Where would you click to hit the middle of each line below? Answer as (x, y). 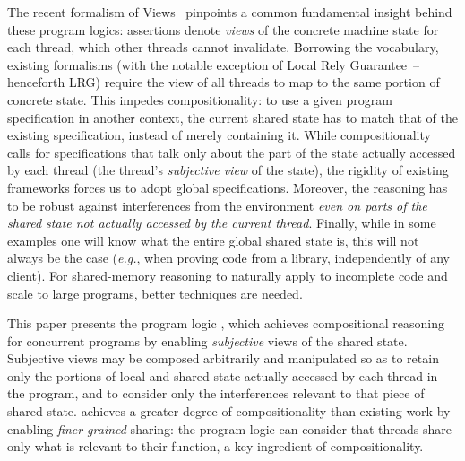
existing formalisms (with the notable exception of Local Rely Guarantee (207, 64)
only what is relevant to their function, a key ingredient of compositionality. (215, 446)
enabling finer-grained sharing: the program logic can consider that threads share (229, 428)
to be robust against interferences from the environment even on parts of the (217, 205)
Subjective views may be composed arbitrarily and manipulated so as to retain (223, 358)
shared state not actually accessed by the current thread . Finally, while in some (222, 223)
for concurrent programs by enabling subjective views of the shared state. (207, 340)
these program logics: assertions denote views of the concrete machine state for (223, 29)
